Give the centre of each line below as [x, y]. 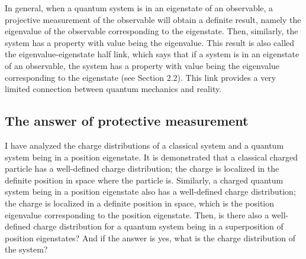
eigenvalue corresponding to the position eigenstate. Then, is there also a [137, 214]
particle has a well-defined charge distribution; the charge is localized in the [142, 168]
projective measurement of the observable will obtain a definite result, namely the [153, 19]
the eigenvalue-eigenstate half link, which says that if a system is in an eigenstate [152, 54]
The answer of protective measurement [127, 121]
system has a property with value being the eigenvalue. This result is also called [150, 42]
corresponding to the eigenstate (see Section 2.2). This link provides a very [141, 77]
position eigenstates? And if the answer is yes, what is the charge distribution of [150, 237]
